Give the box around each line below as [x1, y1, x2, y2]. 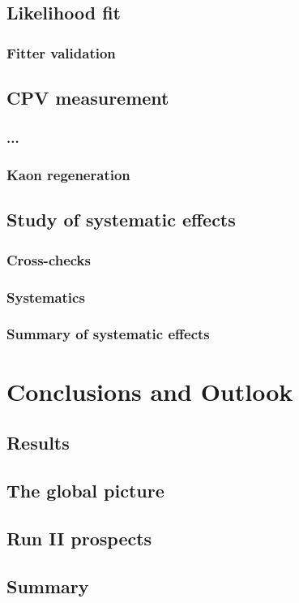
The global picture [6, 477, 164, 502]
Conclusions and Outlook [6, 374, 293, 407]
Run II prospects [6, 525, 152, 550]
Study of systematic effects [6, 207, 236, 232]
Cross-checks [6, 249, 91, 269]
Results [6, 430, 70, 455]
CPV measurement [6, 85, 169, 110]
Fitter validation [6, 42, 116, 62]
